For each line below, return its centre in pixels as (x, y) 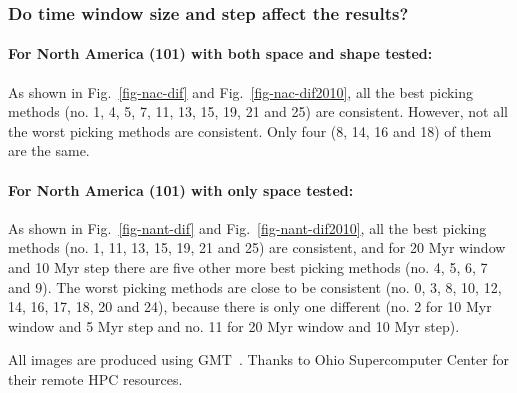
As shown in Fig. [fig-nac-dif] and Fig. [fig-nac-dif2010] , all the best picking (241, 91)
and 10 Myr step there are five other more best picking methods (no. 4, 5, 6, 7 (248, 267)
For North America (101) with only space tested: (181, 189)
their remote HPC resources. (95, 378)
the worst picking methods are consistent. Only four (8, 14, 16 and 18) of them (250, 130)
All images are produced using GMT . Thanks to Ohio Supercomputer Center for (259, 359)
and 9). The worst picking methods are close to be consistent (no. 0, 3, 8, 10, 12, (255, 286)
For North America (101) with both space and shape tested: (220, 53)
